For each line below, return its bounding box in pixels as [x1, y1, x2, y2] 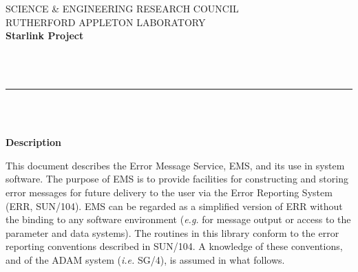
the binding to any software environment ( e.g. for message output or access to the [6, 212, 351, 227]
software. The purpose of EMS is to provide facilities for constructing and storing [6, 171, 348, 186]
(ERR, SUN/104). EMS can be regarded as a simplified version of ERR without [6, 198, 343, 213]
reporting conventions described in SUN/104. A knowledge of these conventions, [6, 239, 343, 253]
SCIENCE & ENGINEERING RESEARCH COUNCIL [6, 1, 239, 15]
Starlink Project [6, 28, 84, 43]
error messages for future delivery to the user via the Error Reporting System [6, 185, 333, 199]
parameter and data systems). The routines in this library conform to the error [6, 225, 339, 240]
